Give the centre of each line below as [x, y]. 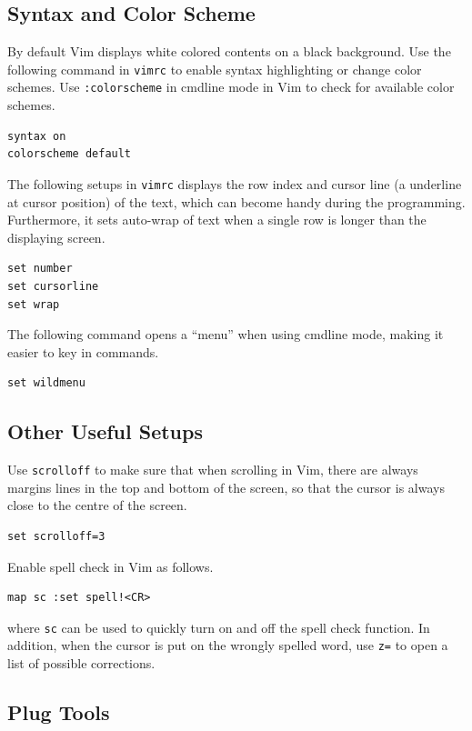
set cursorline [53, 286]
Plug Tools [59, 712]
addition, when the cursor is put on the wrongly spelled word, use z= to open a [228, 645]
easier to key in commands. [83, 351]
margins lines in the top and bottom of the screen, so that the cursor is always [226, 487]
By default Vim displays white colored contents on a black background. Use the [229, 51]
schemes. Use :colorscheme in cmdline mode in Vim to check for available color [231, 87]
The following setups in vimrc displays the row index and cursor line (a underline [235, 183]
